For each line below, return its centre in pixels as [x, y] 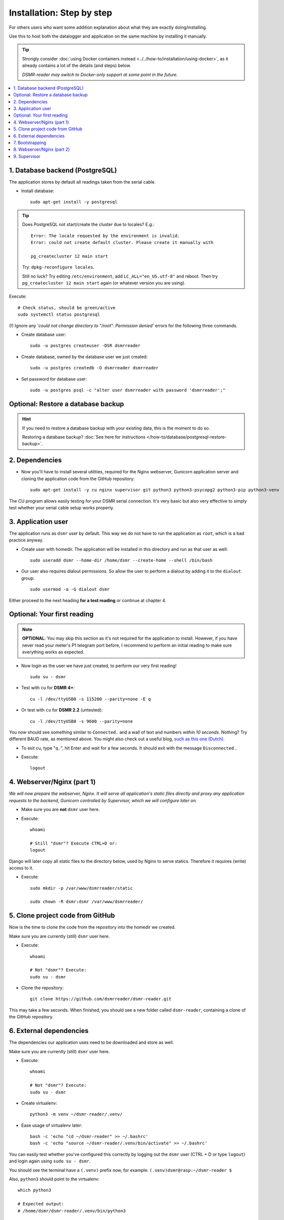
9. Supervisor [27, 156]
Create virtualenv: [39, 1103]
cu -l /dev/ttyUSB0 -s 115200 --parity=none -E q [91, 699]
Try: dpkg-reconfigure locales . [58, 267]
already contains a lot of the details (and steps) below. [77, 65]
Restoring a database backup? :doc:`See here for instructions [84, 437]
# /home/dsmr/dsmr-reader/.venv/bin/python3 [72, 1211]
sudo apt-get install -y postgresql [74, 202]
